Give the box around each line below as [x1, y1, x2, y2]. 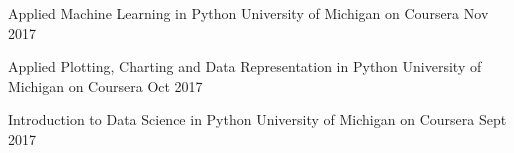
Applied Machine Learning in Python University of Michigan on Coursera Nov [8, 3, 489, 23]
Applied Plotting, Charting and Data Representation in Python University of [8, 56, 482, 77]
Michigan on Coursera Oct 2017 [8, 75, 203, 96]
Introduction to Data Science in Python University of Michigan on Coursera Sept [8, 109, 507, 130]
